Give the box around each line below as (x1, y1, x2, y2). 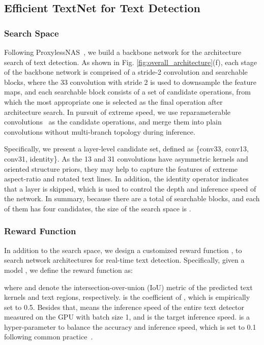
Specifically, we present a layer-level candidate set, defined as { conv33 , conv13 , (4, 143, 249, 154)
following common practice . (4, 331, 93, 342)
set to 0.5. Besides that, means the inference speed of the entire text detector (4, 301, 244, 312)
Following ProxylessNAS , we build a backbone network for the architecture (4, 47, 242, 57)
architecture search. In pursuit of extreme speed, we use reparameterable (4, 106, 231, 117)
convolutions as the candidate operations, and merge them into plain (4, 116, 222, 127)
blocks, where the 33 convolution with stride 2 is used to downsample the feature (4, 76, 256, 87)
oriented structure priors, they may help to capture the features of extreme (4, 163, 238, 174)
